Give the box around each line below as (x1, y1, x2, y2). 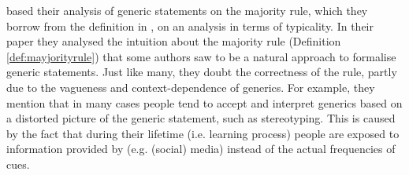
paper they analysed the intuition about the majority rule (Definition (6, 33, 341, 49)
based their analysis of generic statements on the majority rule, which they (6, 2, 368, 18)
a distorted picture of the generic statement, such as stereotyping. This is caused (6, 110, 396, 126)
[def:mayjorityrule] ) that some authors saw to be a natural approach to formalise (6, 48, 396, 64)
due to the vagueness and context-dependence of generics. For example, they (6, 78, 375, 95)
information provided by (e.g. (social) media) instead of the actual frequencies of (6, 140, 396, 157)
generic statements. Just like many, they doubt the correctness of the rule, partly (6, 64, 397, 80)
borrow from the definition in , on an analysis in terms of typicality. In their (6, 17, 374, 34)
